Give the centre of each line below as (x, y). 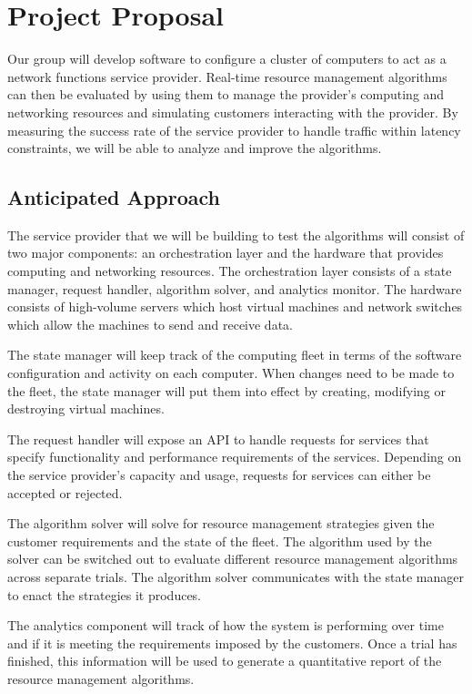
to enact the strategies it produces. (105, 594)
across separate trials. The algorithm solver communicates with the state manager (236, 576)
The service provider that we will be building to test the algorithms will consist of (236, 235)
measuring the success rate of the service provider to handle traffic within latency (234, 130)
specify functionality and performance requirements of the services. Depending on (235, 457)
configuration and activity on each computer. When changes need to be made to (231, 373)
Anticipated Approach (114, 197)
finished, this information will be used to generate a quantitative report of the (225, 661)
